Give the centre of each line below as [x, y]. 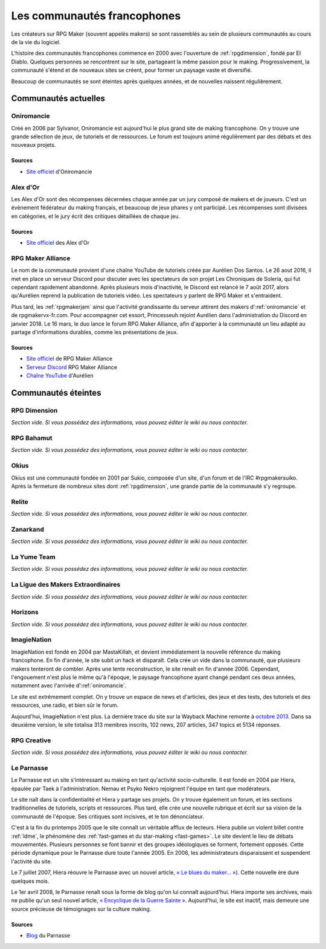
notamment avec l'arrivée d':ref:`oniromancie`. [69, 686]
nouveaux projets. [34, 145]
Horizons [25, 612]
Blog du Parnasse [48, 936]
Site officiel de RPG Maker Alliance [69, 359]
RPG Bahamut [32, 438]
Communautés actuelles [58, 99]
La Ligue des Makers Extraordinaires [66, 585]
